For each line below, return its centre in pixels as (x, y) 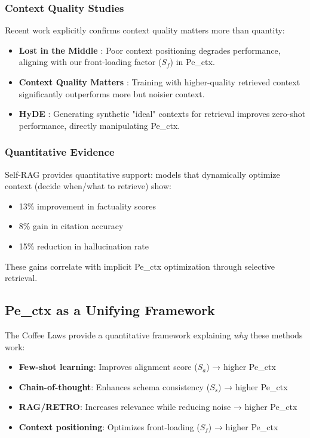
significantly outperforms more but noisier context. (112, 93)
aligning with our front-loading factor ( (90, 62)
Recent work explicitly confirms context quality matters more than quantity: (145, 30)
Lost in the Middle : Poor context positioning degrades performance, (150, 50)
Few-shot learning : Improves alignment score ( (108, 367)
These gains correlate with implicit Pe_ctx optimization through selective (140, 266)
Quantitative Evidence (60, 152)
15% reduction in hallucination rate (84, 246)
